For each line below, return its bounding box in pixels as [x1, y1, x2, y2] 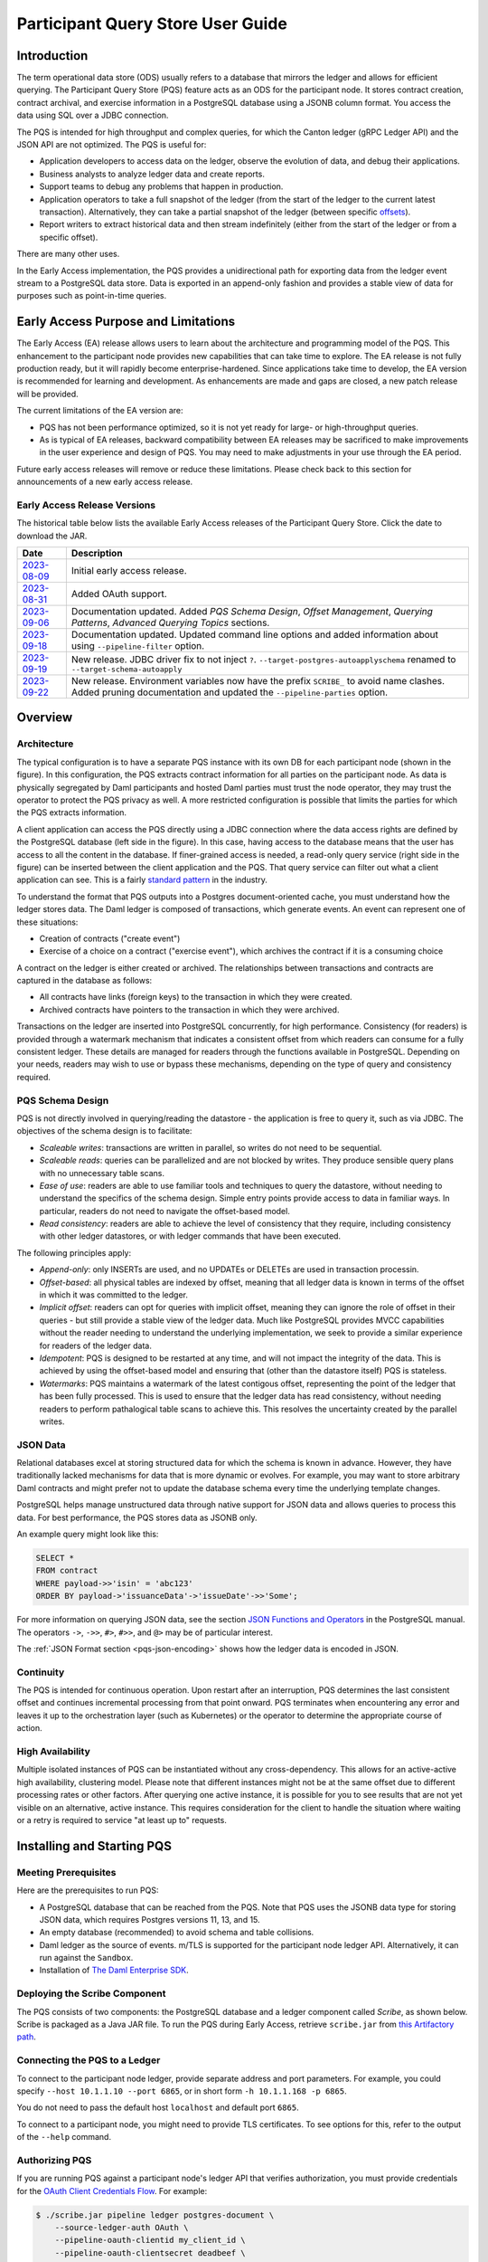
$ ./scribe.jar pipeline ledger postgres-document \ [35, 2210, 275, 2220]
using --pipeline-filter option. [70, 640, 205, 652]
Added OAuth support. [70, 588, 167, 601]
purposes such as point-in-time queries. [16, 290, 167, 301]
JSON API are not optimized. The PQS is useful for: [16, 139, 207, 150]
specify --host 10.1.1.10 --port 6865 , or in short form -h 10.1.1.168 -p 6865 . [16, 2086, 347, 2096]
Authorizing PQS [16, 2153, 92, 2166]
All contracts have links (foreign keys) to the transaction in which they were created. [39, 992, 352, 1003]
